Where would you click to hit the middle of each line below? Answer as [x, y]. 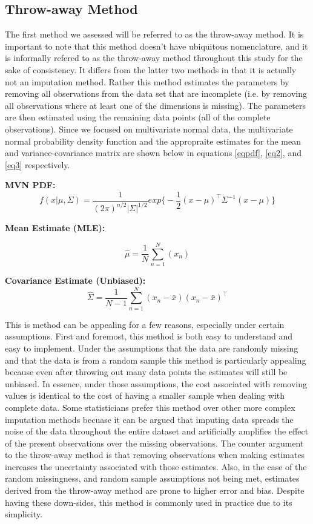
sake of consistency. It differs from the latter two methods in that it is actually [151, 69]
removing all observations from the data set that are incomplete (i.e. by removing [156, 93]
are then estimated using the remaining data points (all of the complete [138, 117]
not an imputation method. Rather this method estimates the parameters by [147, 81]
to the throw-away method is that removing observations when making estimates [155, 455]
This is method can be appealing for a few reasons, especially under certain [145, 324]
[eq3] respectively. [38, 164]
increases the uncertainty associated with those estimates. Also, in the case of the [156, 466]
